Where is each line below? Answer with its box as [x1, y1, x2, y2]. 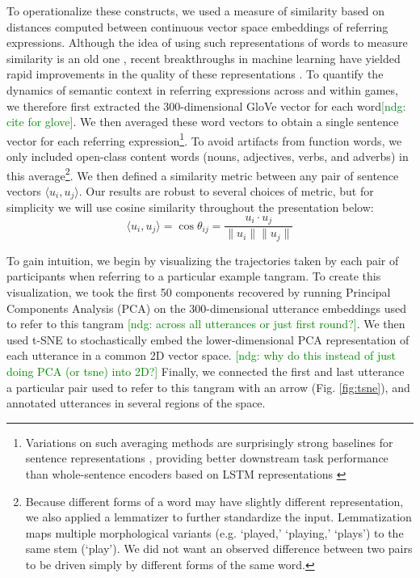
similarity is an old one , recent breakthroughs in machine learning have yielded [6, 49, 401, 66]
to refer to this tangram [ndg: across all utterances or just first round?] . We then [6, 315, 405, 332]
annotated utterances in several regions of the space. [6, 394, 266, 411]
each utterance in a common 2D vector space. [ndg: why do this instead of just [6, 347, 396, 364]
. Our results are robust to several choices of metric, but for [78, 182, 374, 199]
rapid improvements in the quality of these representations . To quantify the [6, 65, 384, 82]
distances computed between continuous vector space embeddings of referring [6, 18, 388, 35]
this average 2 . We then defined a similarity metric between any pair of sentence [6, 164, 399, 184]
